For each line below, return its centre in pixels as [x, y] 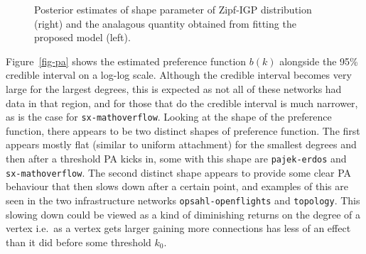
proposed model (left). [82, 37]
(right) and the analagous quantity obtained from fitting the [165, 23]
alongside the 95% [319, 61]
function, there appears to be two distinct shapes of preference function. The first [183, 130]
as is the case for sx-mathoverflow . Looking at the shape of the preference [169, 117]
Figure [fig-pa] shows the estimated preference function [126, 61]
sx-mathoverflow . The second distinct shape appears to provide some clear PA [179, 172]
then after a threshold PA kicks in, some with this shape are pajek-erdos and [176, 158]
